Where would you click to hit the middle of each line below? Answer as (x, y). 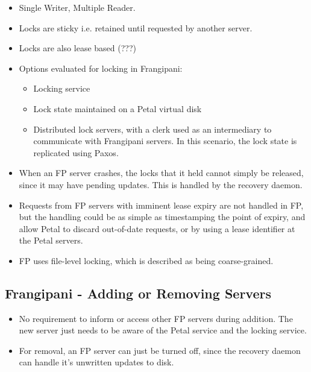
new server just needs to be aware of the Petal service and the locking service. (163, 330)
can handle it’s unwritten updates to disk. (96, 362)
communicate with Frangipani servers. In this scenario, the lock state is (165, 141)
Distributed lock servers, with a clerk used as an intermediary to (152, 129)
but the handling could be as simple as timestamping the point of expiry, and (162, 217)
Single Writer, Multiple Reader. (77, 7)
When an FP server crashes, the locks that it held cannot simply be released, (161, 173)
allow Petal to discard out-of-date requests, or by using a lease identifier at (157, 228)
